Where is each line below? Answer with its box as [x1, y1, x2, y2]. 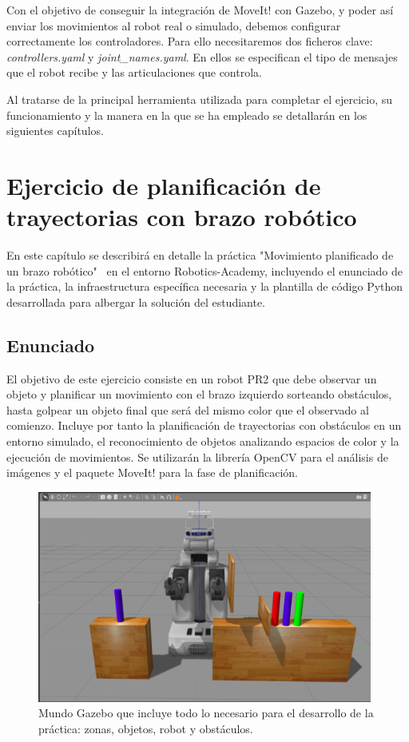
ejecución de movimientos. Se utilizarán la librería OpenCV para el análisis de [6, 448, 388, 465]
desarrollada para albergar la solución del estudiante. [6, 293, 266, 310]
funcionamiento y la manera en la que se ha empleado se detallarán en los [6, 106, 367, 123]
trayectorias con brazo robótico [6, 200, 357, 233]
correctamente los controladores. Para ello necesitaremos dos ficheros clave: [6, 33, 373, 50]
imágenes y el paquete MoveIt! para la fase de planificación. [6, 464, 298, 481]
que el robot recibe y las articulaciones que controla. [6, 64, 262, 81]
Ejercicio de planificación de [6, 169, 321, 201]
